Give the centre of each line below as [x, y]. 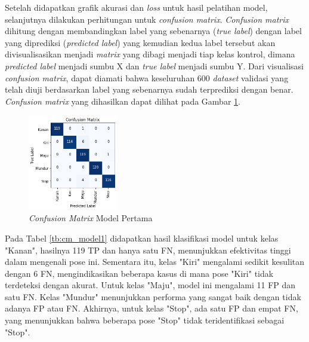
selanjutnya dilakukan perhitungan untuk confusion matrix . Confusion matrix [147, 19]
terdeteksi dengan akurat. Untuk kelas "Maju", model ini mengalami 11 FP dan [150, 285]
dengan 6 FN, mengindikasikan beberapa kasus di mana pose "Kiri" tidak [139, 273]
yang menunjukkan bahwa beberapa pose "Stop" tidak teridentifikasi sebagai [145, 320]
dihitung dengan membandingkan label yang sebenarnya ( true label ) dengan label [153, 31]
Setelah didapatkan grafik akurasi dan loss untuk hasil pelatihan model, [136, 7]
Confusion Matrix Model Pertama [91, 218]
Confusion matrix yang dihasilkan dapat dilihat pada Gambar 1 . [123, 101]
